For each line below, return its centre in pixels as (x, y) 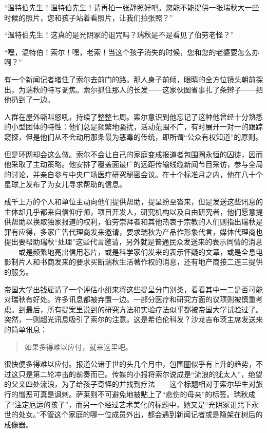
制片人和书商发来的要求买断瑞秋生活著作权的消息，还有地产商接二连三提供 (137, 262)
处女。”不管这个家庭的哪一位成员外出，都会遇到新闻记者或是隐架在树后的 (140, 414)
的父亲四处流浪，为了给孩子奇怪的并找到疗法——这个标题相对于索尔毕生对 (130, 384)
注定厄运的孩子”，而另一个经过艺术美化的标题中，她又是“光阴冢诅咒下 (133, 404)
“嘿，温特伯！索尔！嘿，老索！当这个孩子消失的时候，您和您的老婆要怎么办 (132, 52)
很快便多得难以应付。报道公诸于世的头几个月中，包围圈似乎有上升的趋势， (130, 364)
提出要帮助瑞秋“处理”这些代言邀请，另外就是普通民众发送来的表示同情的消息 (133, 242)
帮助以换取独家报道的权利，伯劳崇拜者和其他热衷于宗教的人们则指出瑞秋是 (137, 222)
